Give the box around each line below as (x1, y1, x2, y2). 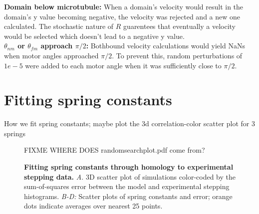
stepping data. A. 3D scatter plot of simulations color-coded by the (24, 171, 236, 182)
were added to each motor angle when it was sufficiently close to (25, 60, 222, 70)
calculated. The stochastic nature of (4, 21, 114, 31)
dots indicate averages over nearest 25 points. (24, 201, 163, 211)
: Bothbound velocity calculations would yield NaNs (86, 40, 245, 51)
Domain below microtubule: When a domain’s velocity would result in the (4, 1, 244, 11)
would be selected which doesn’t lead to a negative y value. (4, 30, 185, 41)
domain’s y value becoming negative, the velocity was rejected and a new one (4, 11, 241, 21)
